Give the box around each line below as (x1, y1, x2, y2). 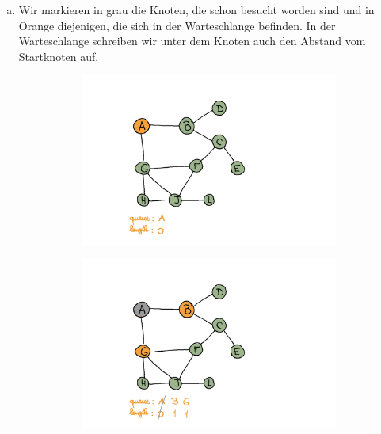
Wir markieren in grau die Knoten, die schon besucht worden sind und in (18, 2, 375, 17)
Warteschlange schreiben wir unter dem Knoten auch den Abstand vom (18, 32, 366, 49)
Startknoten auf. (18, 48, 99, 64)
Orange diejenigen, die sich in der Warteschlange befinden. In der (18, 17, 336, 33)
